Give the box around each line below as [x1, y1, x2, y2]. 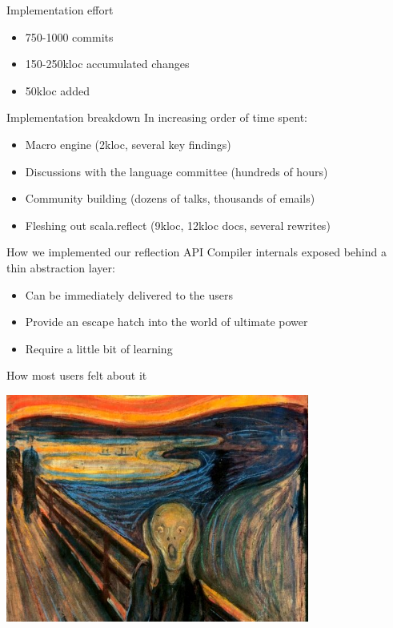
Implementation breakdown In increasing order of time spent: [6, 109, 307, 126]
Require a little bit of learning [25, 340, 173, 356]
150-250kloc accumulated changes [25, 55, 190, 72]
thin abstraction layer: [6, 259, 115, 276]
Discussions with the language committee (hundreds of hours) [25, 163, 328, 179]
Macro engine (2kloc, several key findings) [25, 135, 231, 152]
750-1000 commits [25, 28, 114, 45]
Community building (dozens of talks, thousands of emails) [25, 190, 315, 207]
